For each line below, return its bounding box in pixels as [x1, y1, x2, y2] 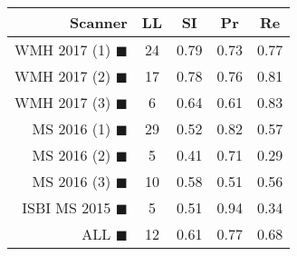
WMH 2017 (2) [14, 65, 111, 86]
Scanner [70, 12, 128, 33]
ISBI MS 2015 [22, 197, 111, 218]
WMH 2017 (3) [14, 92, 111, 113]
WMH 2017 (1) [14, 39, 111, 60]
